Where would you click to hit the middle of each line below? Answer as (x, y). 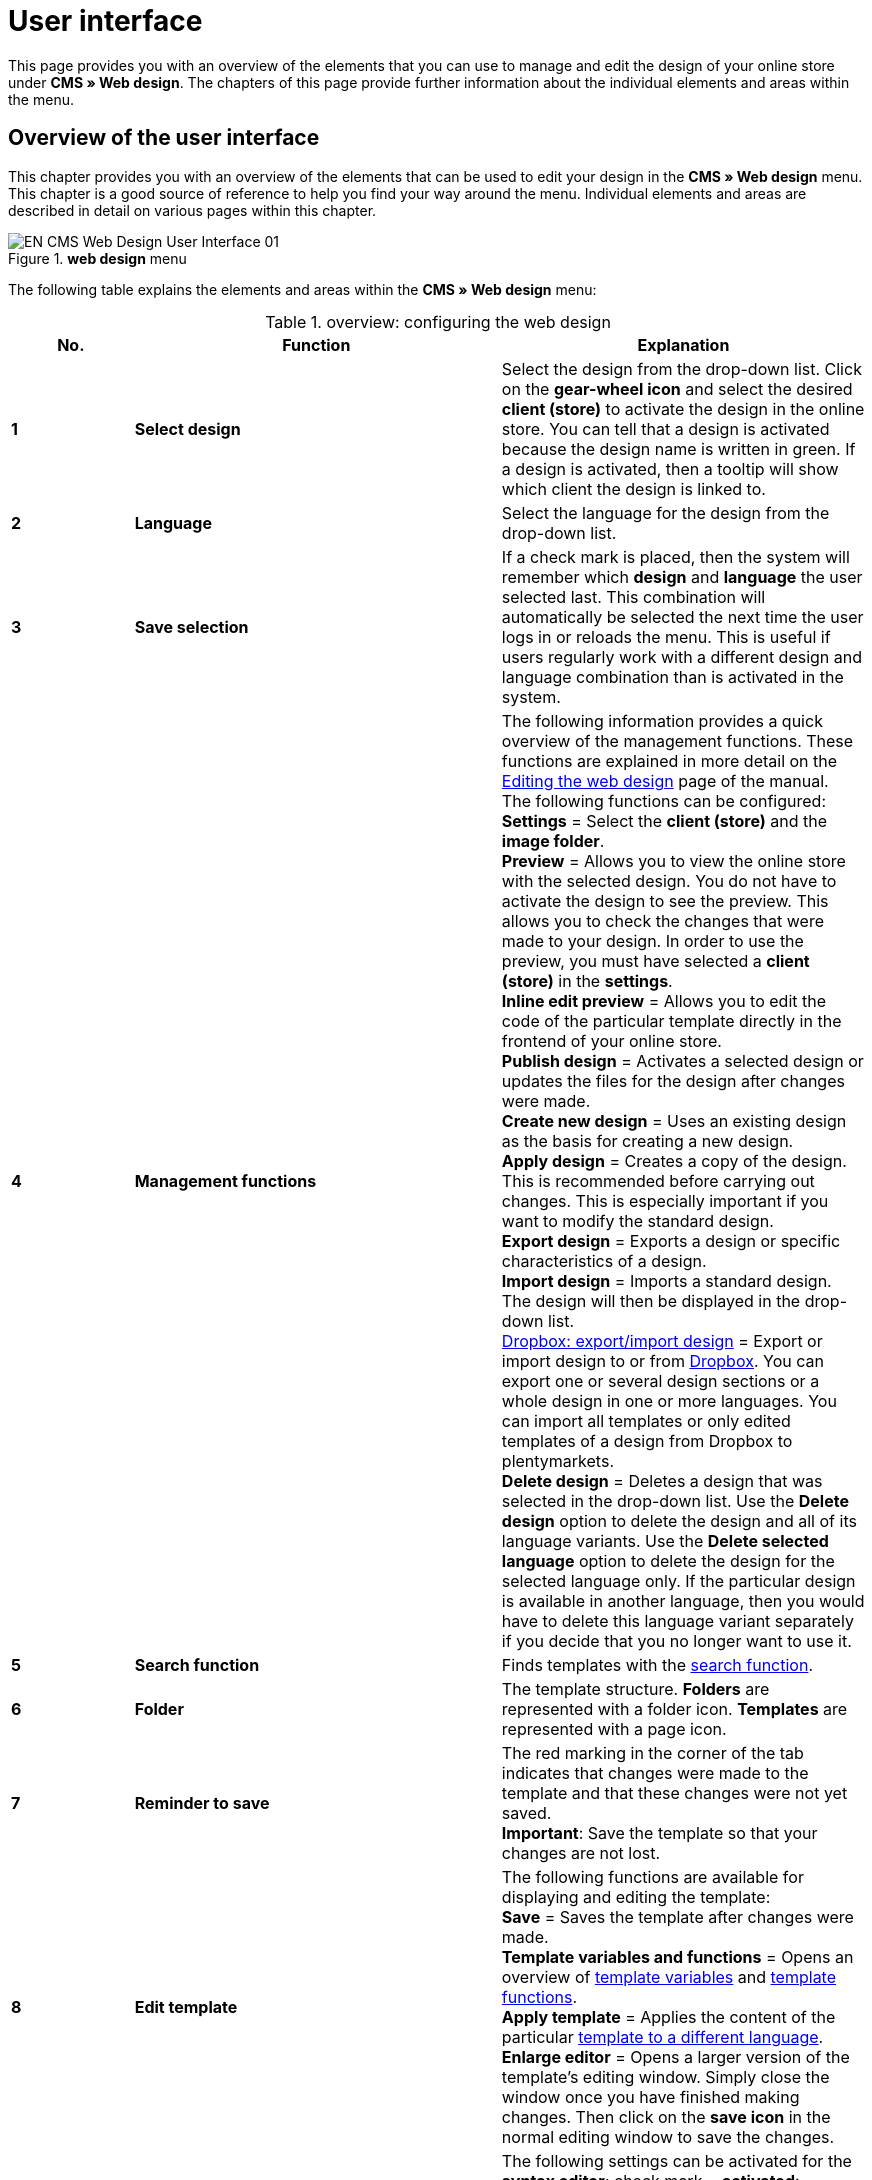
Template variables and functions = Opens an (677, 1956)
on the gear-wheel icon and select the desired (677, 388)
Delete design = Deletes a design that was (662, 1480)
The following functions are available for (652, 1876)
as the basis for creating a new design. (647, 1140)
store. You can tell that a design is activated (665, 428)
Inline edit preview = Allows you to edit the (664, 1000)
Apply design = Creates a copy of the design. (674, 1160)
